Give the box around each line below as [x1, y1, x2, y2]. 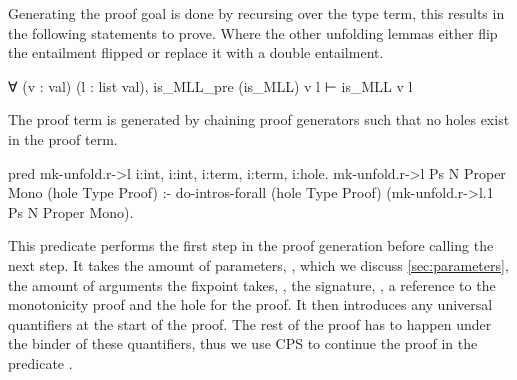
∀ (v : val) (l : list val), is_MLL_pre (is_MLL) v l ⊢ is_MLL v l [8, 75, 413, 96]
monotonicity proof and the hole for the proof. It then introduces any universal [8, 294, 493, 315]
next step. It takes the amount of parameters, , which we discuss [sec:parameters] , [8, 254, 509, 275]
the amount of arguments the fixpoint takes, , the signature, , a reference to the [8, 274, 496, 295]
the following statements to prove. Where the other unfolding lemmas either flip [8, 22, 498, 43]
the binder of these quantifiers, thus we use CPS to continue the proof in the [8, 333, 478, 354]
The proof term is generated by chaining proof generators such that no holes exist [8, 109, 510, 130]
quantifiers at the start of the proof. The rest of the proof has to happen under [8, 313, 492, 334]
